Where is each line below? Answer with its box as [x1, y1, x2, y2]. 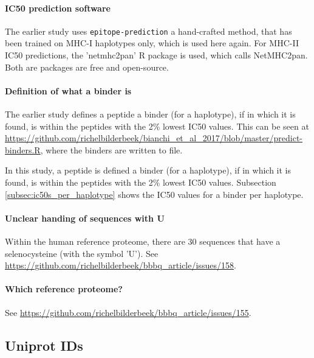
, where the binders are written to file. [40, 143, 183, 156]
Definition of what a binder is [5, 84, 132, 97]
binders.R [5, 143, 41, 156]
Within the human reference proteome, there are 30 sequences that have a [5, 234, 281, 247]
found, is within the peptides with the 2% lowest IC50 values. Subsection [5, 176, 276, 188]
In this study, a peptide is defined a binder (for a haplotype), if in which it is [5, 164, 292, 177]
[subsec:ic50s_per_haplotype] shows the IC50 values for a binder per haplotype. [5, 188, 304, 200]
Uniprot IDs [5, 335, 83, 354]
